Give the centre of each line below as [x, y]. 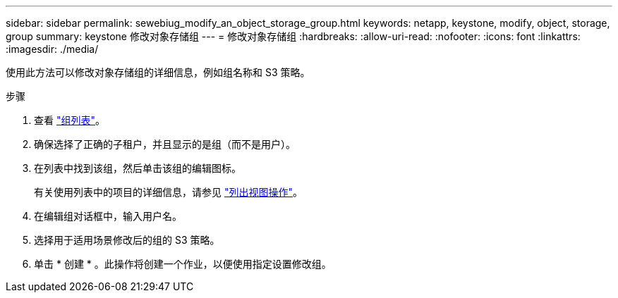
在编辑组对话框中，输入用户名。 [108, 216]
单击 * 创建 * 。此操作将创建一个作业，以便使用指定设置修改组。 [183, 264]
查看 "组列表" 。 [69, 120]
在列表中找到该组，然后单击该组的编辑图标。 [138, 168]
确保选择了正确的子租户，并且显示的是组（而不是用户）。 [165, 144]
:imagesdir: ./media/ [52, 49]
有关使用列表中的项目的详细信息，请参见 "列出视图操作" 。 [168, 192]
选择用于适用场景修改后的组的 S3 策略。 [127, 240]
